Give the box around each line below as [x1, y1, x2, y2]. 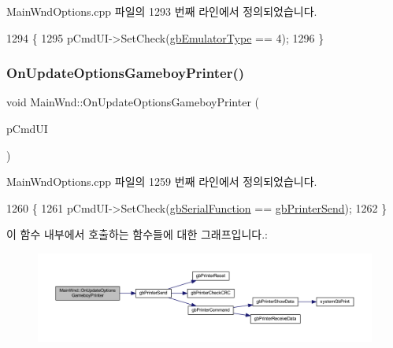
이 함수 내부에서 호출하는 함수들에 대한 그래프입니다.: [6, 226, 268, 242]
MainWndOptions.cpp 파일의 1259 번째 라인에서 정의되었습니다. [6, 173, 317, 190]
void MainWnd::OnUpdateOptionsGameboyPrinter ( [6, 94, 259, 110]
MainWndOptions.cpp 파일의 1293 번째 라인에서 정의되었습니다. [6, 3, 317, 19]
